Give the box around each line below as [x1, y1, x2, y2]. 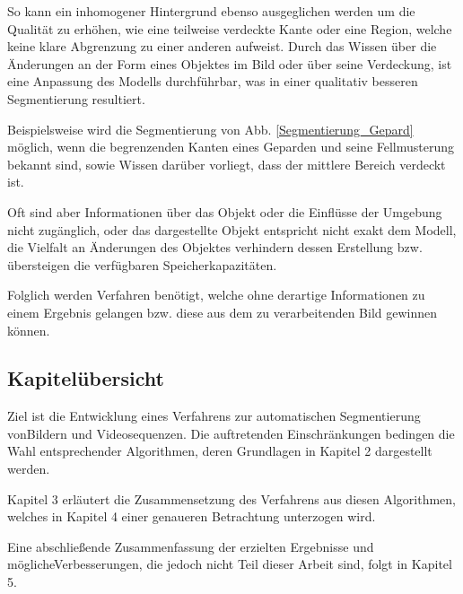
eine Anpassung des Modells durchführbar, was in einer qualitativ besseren [7, 72, 418, 91]
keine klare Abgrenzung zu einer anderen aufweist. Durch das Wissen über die [7, 37, 437, 56]
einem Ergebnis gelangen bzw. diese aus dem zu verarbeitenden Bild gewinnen [7, 302, 438, 321]
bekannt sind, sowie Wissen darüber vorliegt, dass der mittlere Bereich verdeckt [7, 154, 446, 173]
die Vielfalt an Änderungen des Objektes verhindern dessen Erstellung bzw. [7, 238, 423, 257]
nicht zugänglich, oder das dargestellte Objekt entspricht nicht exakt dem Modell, [7, 220, 457, 239]
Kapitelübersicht [7, 364, 164, 392]
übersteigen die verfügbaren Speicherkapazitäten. [7, 255, 277, 274]
